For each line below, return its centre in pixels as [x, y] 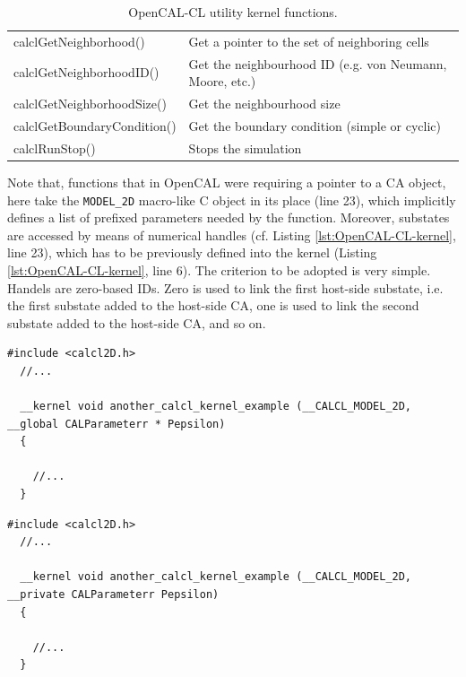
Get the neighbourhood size [264, 104]
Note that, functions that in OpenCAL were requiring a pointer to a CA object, [227, 182]
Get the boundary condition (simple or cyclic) [315, 125]
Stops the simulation [245, 148]
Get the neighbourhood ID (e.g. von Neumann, [318, 63]
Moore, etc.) [222, 81]
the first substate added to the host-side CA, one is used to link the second [213, 305]
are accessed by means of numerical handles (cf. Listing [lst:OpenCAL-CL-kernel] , [232, 234]
